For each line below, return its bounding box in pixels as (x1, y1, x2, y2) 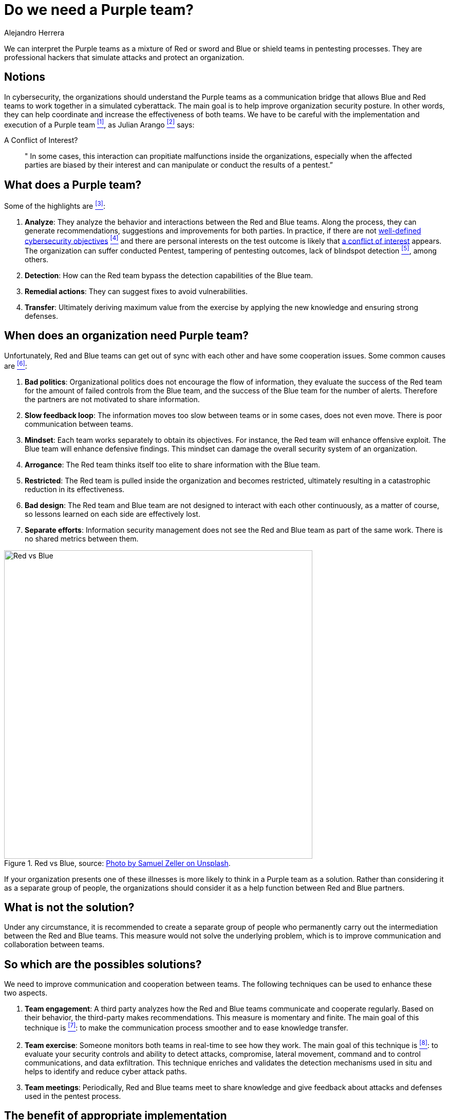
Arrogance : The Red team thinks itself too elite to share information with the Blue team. (25, 460, 321, 469)
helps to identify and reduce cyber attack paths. (25, 1067, 187, 1076)
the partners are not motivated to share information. (25, 394, 200, 404)
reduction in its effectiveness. (25, 484, 125, 494)
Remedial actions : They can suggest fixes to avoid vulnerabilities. (25, 287, 248, 296)
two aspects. (4, 988, 48, 998)
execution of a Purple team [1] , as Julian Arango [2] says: (4, 118, 195, 129)
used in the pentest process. (25, 1091, 121, 1100)
